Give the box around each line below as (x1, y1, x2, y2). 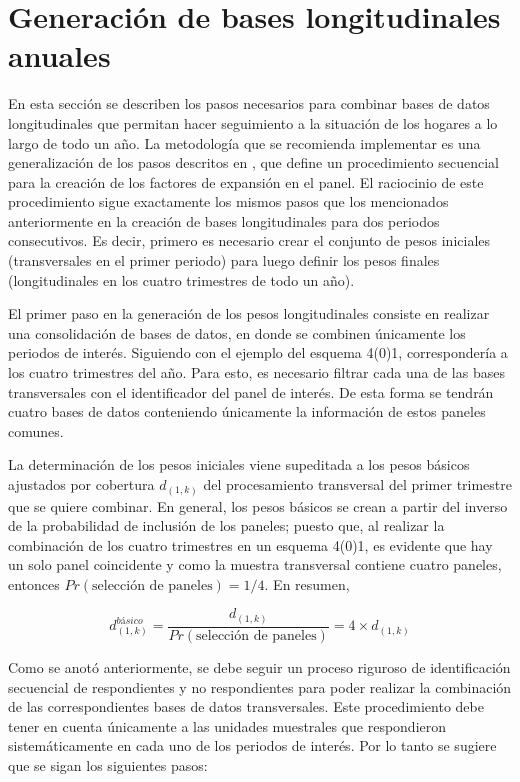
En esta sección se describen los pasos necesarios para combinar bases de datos (8, 93, 490, 114)
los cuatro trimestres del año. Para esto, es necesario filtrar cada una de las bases (8, 362, 505, 383)
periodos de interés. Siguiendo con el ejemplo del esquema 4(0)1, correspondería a (8, 342, 508, 363)
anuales (8, 35, 111, 76)
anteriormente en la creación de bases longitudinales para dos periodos (8, 210, 440, 231)
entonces (8, 573, 60, 594)
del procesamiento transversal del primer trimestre (203, 474, 513, 494)
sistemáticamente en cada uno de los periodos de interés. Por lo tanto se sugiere (8, 735, 497, 756)
